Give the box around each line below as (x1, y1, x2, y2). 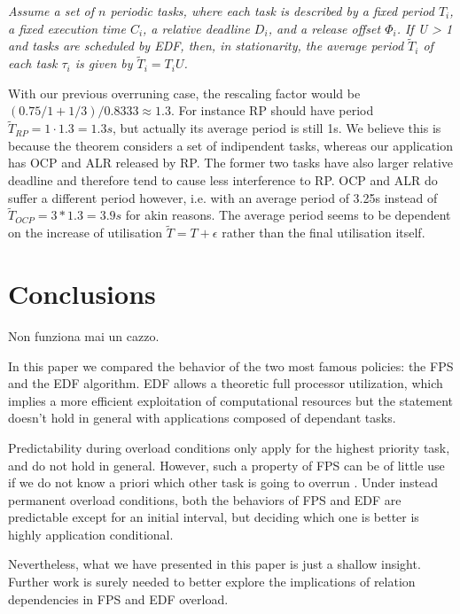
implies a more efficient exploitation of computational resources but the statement (8, 391, 454, 409)
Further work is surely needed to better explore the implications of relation (8, 572, 416, 591)
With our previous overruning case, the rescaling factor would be (8, 83, 361, 102)
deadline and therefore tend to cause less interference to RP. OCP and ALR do (8, 171, 438, 189)
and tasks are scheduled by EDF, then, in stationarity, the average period (8, 36, 404, 55)
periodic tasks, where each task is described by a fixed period (110, 2, 434, 19)
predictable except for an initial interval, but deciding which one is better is (8, 508, 419, 526)
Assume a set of (8, 2, 95, 19)
